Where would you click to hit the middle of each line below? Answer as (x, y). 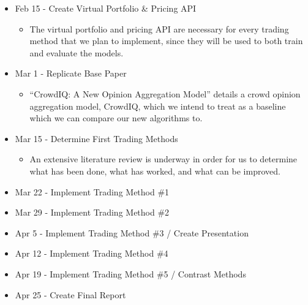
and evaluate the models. (77, 52)
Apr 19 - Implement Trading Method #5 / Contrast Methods (130, 273)
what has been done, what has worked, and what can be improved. (155, 171)
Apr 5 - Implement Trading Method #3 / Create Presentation (132, 232)
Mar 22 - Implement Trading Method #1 (92, 191)
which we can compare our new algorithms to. (116, 118)
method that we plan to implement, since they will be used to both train (166, 41)
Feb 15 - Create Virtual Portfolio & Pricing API (106, 8)
